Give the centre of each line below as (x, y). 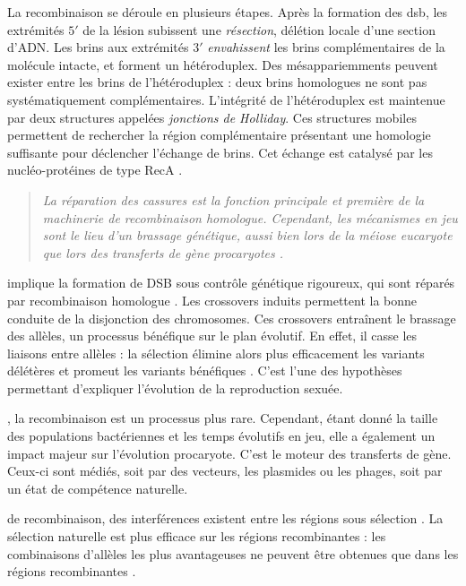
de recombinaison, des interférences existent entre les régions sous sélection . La (225, 518)
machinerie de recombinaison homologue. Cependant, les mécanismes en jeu (250, 217)
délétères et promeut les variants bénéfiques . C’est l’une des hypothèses (205, 371)
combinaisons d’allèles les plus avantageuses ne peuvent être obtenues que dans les (233, 553)
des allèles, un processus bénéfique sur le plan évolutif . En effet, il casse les (212, 336)
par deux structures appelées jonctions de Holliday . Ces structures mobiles (212, 117)
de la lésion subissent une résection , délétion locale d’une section (259, 29)
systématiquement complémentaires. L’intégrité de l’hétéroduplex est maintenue (226, 99)
